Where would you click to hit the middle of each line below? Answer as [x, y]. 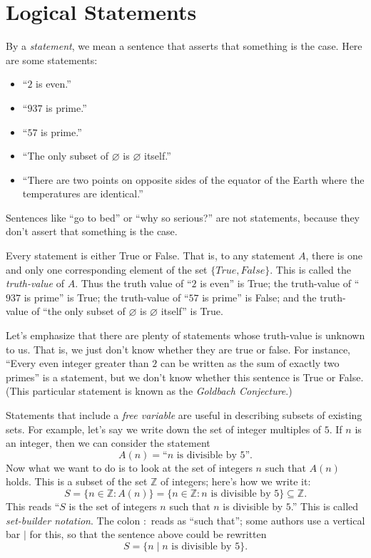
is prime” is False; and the [259, 297]
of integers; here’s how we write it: [236, 481]
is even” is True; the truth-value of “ [280, 283]
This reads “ [33, 506]
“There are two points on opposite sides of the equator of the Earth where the [193, 179]
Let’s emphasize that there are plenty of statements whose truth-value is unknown [185, 335]
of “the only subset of [78, 311]
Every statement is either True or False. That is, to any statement [151, 255]
